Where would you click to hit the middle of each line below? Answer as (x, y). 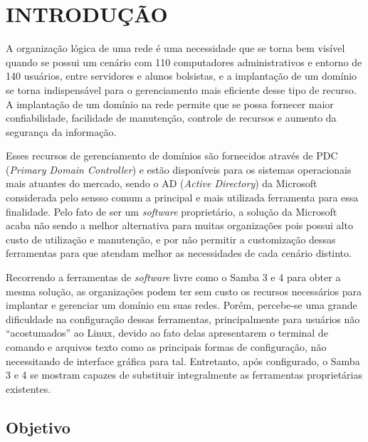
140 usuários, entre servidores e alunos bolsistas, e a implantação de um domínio (182, 76)
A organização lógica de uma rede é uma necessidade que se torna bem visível (175, 48)
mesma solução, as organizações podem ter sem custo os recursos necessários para (184, 291)
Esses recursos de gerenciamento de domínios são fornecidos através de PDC (172, 156)
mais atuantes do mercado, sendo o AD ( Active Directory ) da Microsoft (162, 183)
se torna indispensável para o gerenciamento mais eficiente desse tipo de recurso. (181, 89)
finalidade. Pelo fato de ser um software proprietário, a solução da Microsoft (172, 211)
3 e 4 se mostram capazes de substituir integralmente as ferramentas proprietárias (184, 375)
